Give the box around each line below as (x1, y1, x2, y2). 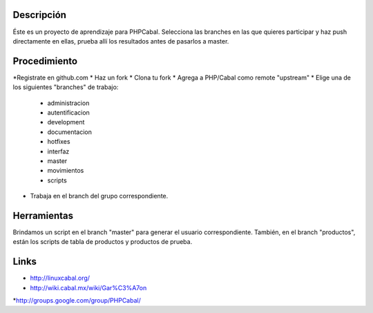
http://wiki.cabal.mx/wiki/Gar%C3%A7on (30, 283, 147, 292)
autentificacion (47, 108, 90, 117)
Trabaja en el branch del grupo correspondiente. (30, 192, 169, 200)
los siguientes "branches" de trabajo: (12, 83, 119, 91)
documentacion (47, 128, 93, 136)
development (47, 118, 85, 126)
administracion (47, 99, 90, 107)
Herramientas (12, 209, 74, 221)
